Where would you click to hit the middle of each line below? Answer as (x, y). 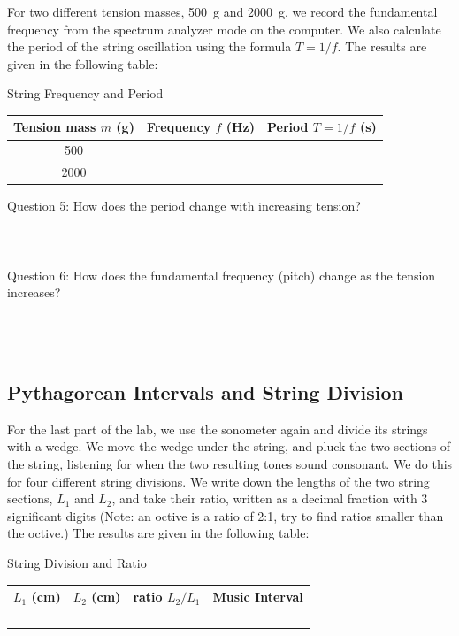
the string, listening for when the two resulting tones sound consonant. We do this (230, 463)
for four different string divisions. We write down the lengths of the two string (218, 481)
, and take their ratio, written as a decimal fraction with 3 (270, 498)
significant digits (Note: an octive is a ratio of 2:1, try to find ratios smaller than (226, 515)
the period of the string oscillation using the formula (149, 46)
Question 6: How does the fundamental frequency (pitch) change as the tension (222, 275)
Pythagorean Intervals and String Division (205, 391)
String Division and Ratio (77, 562)
